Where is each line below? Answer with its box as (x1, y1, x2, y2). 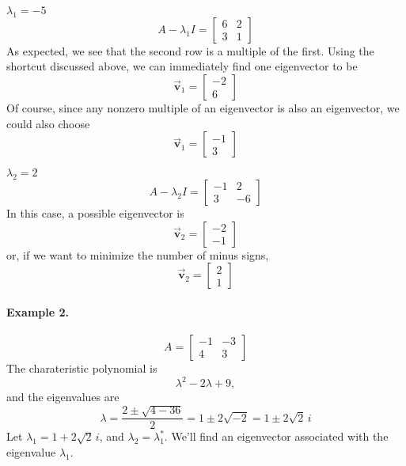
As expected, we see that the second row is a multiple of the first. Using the (6, 42, 374, 59)
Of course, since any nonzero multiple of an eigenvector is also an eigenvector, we (6, 99, 400, 116)
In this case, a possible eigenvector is (6, 204, 184, 221)
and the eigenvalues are (6, 388, 120, 405)
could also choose (6, 115, 90, 131)
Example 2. (6, 303, 69, 320)
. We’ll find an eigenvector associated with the (164, 428, 389, 445)
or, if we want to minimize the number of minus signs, (6, 246, 269, 263)
